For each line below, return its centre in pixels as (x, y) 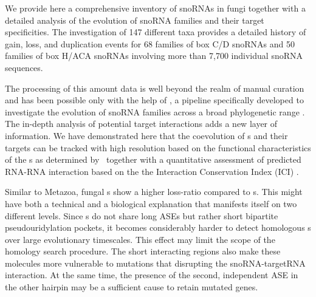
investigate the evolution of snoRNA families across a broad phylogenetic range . (155, 111)
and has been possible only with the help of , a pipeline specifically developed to (154, 100)
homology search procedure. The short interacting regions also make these (143, 251)
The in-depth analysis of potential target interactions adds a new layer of (141, 124)
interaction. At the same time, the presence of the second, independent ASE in (152, 275)
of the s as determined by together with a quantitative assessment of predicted (153, 159)
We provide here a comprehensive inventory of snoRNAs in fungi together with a (155, 8)
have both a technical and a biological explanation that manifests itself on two (151, 203)
